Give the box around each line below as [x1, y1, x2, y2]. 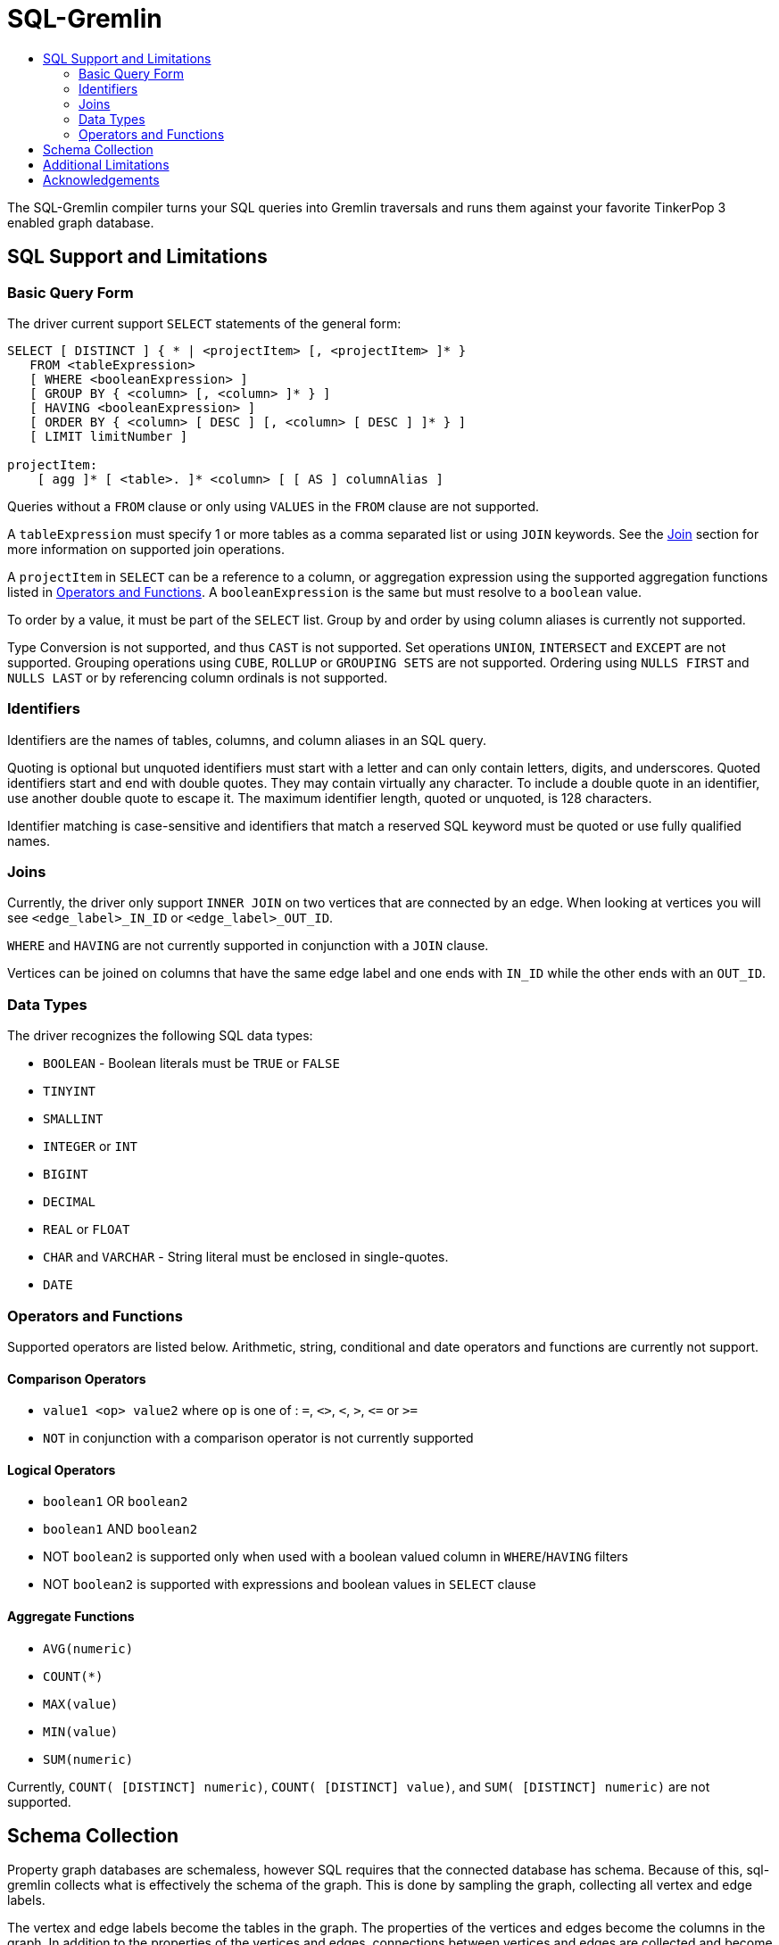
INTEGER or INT [43, 1138, 137, 1155]
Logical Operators [7, 1461, 116, 1477]
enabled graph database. [7, 214, 154, 230]
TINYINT [43, 1084, 96, 1099]
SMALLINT [43, 1112, 104, 1127]
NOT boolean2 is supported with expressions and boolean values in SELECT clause [43, 1577, 536, 1593]
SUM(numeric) [43, 1751, 134, 1767]
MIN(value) [43, 1724, 119, 1739]
